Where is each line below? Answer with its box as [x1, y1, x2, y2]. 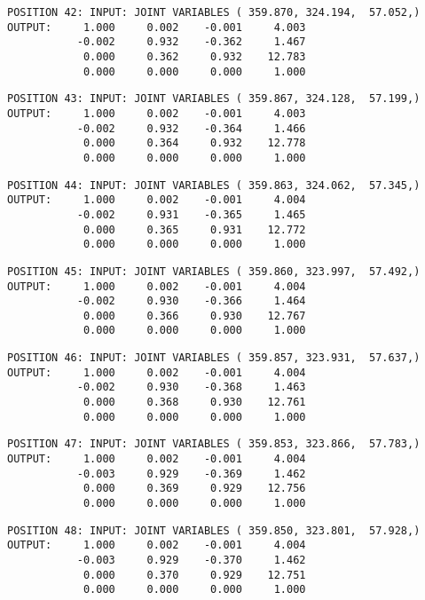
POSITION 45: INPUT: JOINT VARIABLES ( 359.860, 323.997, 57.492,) [7, 264, 421, 278]
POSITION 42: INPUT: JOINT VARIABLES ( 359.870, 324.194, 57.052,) [7, 6, 421, 19]
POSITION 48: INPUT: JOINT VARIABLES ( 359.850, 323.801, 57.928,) [7, 524, 421, 537]
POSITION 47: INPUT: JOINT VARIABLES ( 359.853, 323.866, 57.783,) [7, 438, 421, 451]
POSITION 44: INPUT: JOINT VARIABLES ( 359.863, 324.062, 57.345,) [7, 178, 421, 192]
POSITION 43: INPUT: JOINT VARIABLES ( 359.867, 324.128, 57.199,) [7, 92, 421, 106]
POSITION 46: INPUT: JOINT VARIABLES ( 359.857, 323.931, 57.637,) [7, 351, 421, 365]
